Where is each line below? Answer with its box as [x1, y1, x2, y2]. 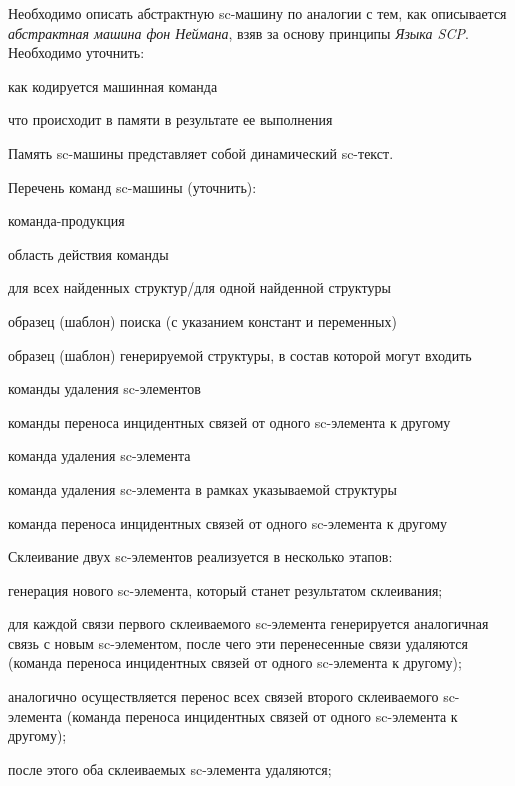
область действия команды [8, 243, 169, 264]
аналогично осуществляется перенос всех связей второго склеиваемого [8, 686, 439, 707]
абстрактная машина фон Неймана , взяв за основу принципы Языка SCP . [8, 22, 469, 43]
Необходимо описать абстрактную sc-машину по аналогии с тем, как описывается [8, 3, 507, 23]
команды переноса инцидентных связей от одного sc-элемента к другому [8, 411, 451, 432]
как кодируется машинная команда [8, 75, 218, 96]
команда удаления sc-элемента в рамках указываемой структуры [8, 478, 397, 499]
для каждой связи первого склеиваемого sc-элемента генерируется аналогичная [8, 613, 489, 634]
